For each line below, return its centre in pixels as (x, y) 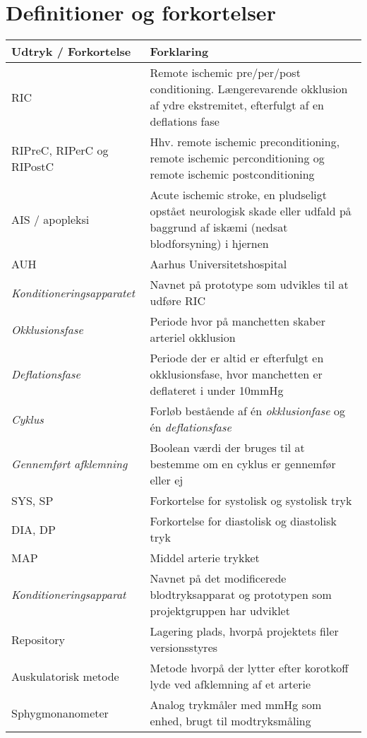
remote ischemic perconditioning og (237, 158)
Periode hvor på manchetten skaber (237, 321)
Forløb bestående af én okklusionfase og (247, 411)
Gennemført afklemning (70, 464)
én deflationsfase (191, 427)
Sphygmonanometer (60, 713)
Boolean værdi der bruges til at (227, 448)
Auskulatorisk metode (65, 676)
